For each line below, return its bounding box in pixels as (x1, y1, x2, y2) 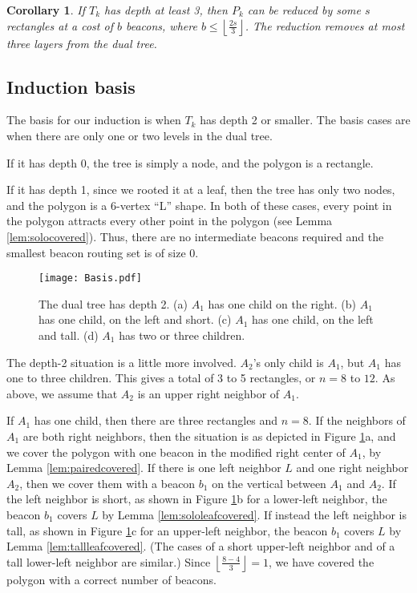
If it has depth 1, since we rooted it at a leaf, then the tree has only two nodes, (6, 181, 395, 198)
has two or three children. (119, 326, 245, 343)
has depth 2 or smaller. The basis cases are (200, 111, 411, 128)
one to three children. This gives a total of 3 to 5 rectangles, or (6, 369, 316, 386)
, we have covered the (269, 553, 374, 570)
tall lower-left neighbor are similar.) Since (6, 553, 211, 570)
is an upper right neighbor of (137, 385, 280, 401)
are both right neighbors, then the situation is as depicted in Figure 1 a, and (22, 427, 396, 444)
